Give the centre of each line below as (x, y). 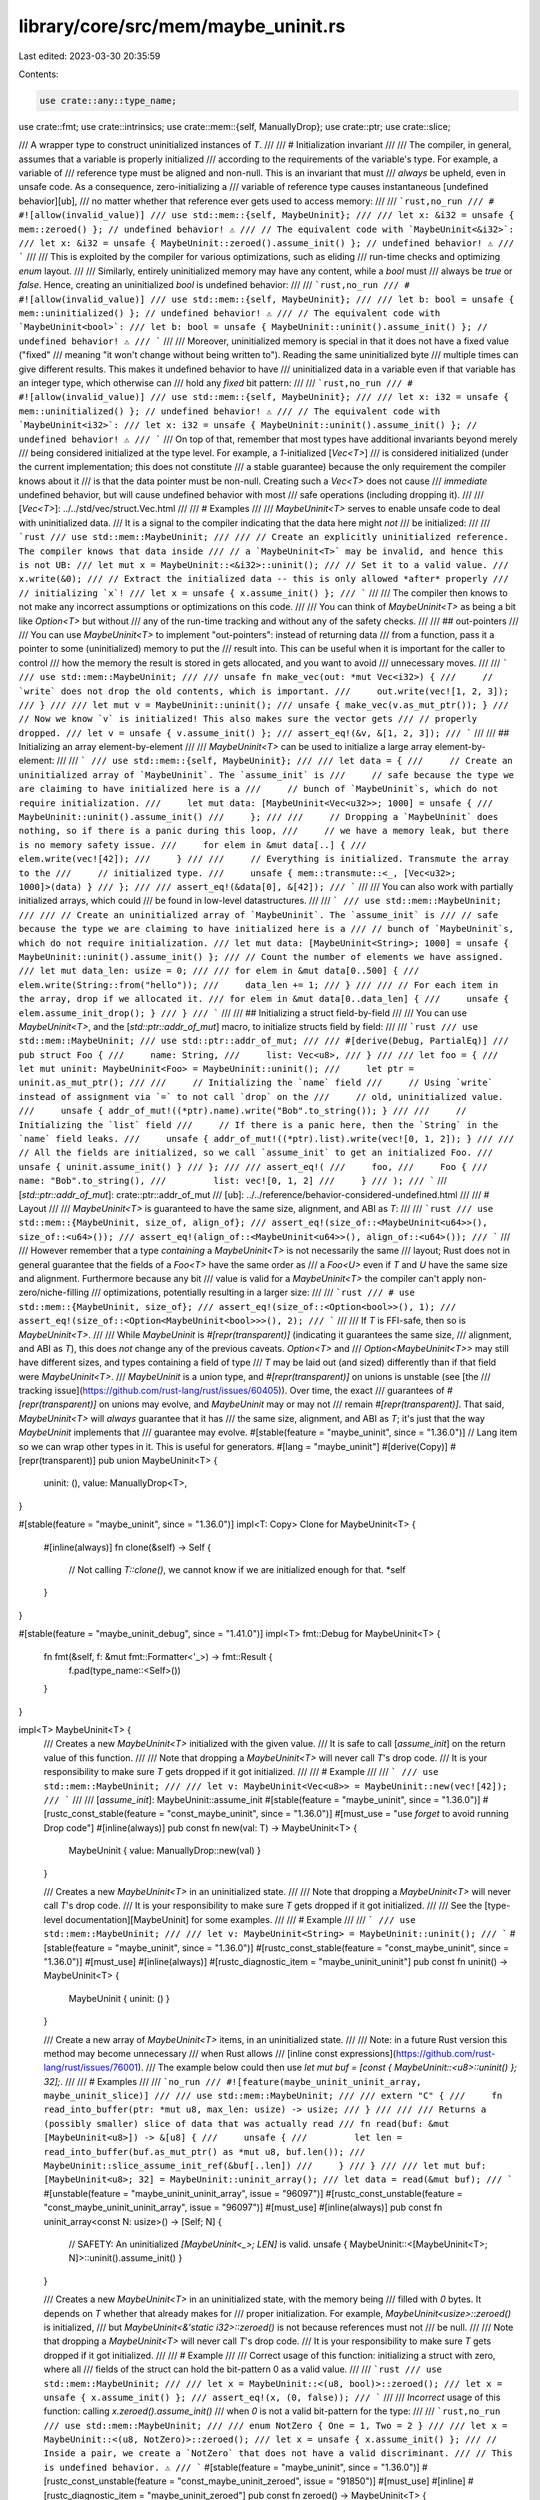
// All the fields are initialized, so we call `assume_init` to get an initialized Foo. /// (256, 1153)
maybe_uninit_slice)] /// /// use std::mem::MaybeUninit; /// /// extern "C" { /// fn (273, 2096)
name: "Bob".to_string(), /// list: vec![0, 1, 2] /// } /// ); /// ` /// (232, 1181)
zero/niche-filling (54, 1292)
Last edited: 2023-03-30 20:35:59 (89, 56)
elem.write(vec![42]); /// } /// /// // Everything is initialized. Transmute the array (263, 859)
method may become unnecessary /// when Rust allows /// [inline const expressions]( (220, 2053)
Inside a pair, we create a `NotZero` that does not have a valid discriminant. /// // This (278, 2453)
